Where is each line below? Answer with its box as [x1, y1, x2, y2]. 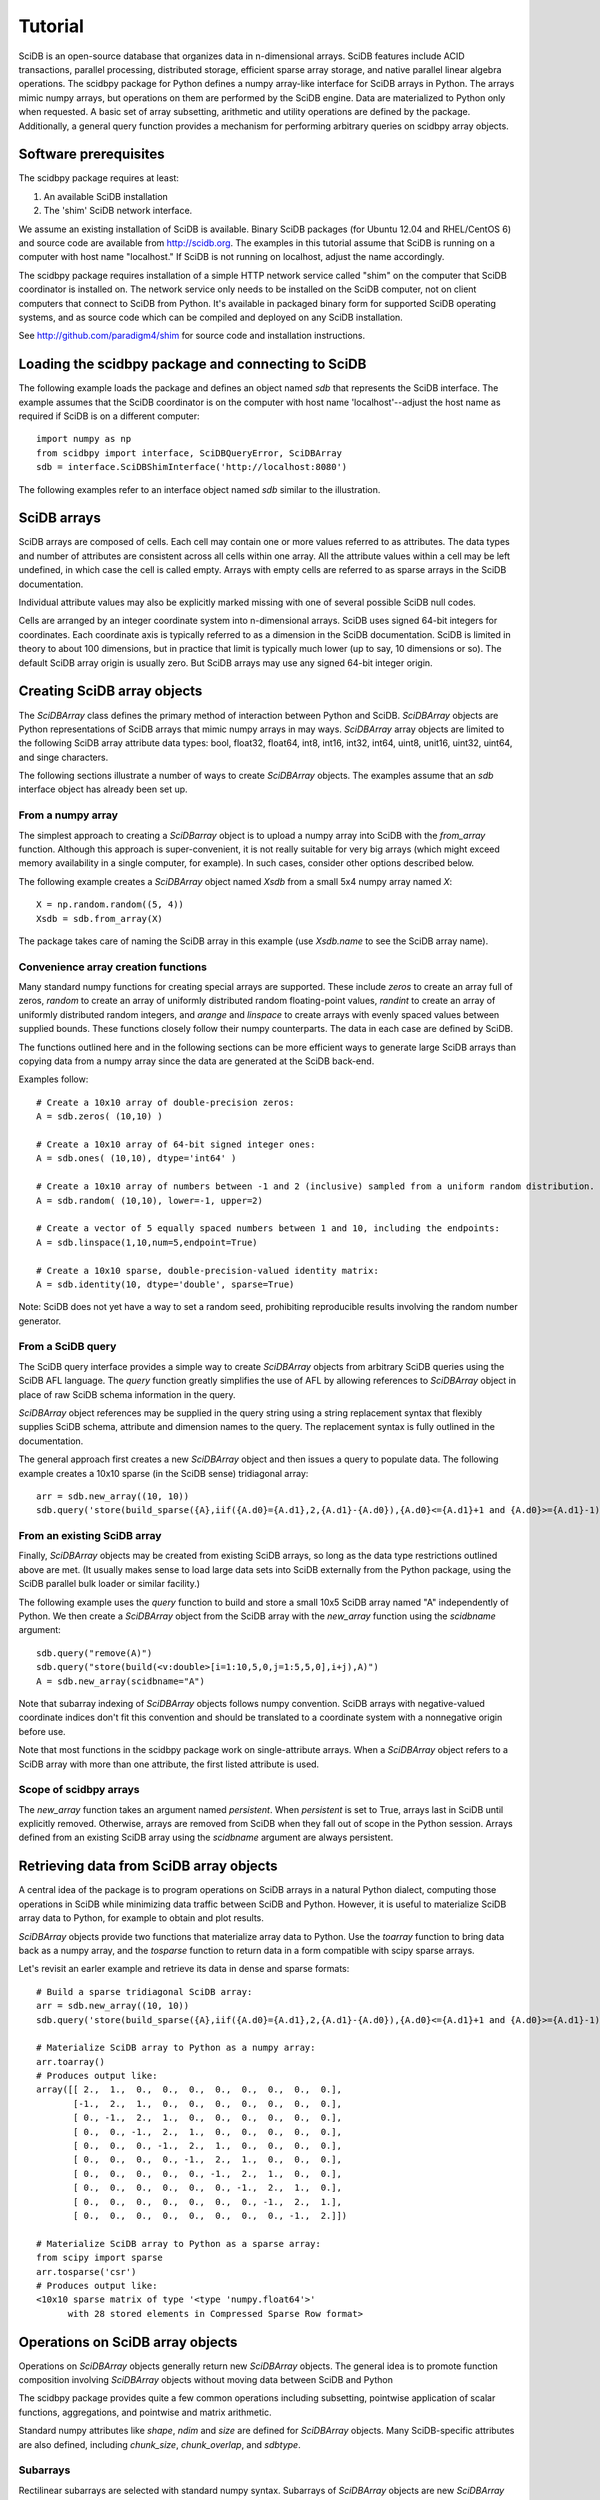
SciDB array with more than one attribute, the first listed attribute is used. [18, 1758, 320, 1770]
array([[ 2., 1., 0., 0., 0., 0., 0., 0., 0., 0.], [36, 2084, 342, 2095]
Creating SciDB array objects [18, 683, 203, 700]
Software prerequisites [18, 146, 165, 163]
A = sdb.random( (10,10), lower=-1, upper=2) [36, 1195, 264, 1206]
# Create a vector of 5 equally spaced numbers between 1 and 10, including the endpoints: [36, 1223, 500, 1234]
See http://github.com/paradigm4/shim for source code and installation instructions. [18, 330, 365, 342]
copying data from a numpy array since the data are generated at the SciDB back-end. [18, 1055, 375, 1067]
